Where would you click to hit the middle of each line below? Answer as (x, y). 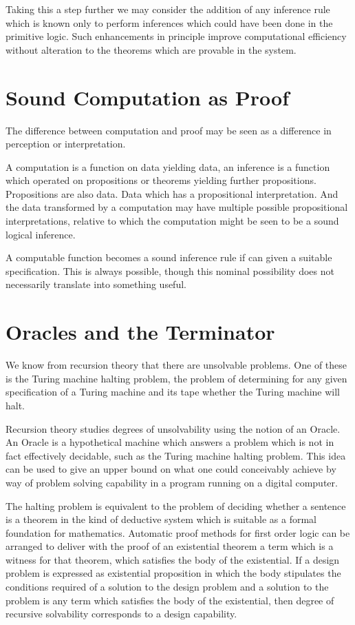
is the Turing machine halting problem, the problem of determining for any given (176, 378)
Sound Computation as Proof (147, 97)
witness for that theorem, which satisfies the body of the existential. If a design (173, 559)
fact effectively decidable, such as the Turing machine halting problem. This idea (176, 455)
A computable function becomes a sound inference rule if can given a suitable (169, 257)
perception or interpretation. (66, 144)
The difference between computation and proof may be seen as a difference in (169, 130)
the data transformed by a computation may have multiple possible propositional (177, 207)
